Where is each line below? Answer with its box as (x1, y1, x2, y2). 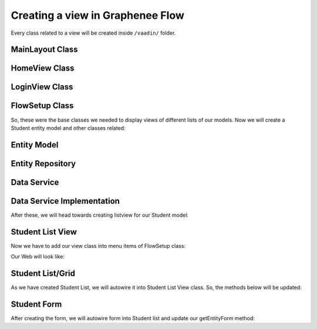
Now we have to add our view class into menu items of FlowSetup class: (11, 242, 186, 249)
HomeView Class (11, 63, 75, 73)
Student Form (11, 299, 62, 309)
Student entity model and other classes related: (11, 124, 126, 132)
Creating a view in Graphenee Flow (11, 9, 184, 22)
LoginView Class (11, 82, 73, 92)
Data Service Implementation (11, 196, 120, 206)
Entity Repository (11, 159, 76, 169)
